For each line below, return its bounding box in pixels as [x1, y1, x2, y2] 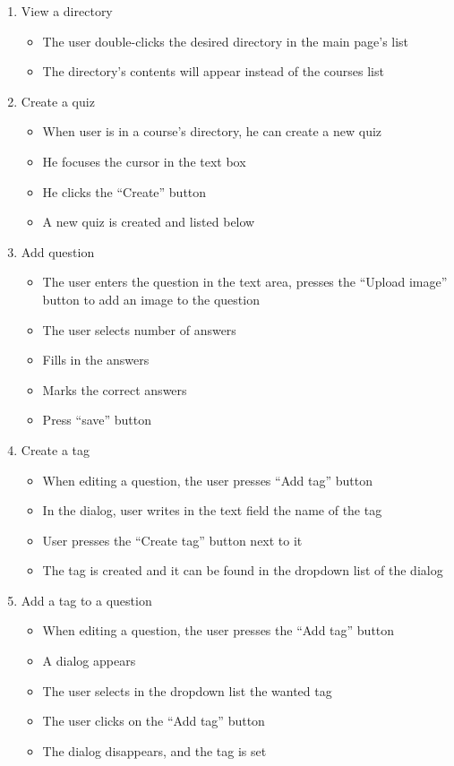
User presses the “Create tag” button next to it [42, 530, 303, 549]
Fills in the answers [42, 350, 150, 369]
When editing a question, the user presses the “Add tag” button [42, 621, 395, 640]
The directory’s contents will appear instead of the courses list [42, 62, 384, 81]
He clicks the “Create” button [42, 182, 207, 201]
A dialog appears [42, 651, 136, 670]
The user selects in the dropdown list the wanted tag [42, 681, 332, 700]
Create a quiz [21, 91, 95, 110]
